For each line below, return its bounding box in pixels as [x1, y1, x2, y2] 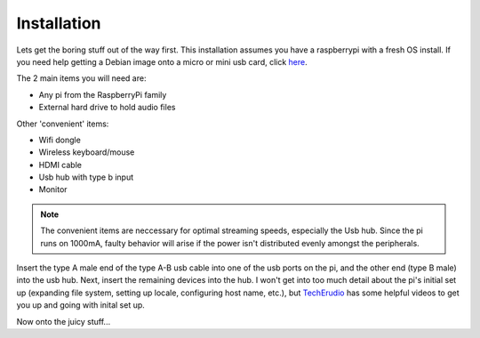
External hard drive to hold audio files [38, 102, 176, 113]
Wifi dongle [38, 134, 82, 145]
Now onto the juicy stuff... [16, 316, 111, 326]
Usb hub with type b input [38, 172, 134, 182]
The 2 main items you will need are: [16, 73, 147, 84]
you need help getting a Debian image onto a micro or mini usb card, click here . [16, 56, 308, 67]
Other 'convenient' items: [16, 118, 109, 129]
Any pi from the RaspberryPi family [38, 89, 167, 100]
